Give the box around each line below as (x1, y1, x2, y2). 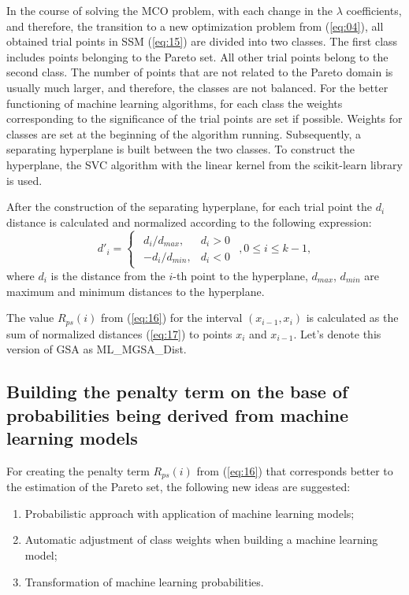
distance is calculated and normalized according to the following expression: (6, 213, 372, 230)
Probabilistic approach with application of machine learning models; (24, 504, 355, 521)
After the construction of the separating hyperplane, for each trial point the (6, 198, 372, 215)
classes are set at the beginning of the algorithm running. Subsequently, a (6, 125, 362, 142)
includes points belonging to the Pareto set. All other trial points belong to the (6, 48, 389, 65)
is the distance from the (50, 267, 165, 283)
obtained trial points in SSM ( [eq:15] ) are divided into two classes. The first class (6, 33, 398, 50)
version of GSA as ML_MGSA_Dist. (6, 341, 187, 357)
